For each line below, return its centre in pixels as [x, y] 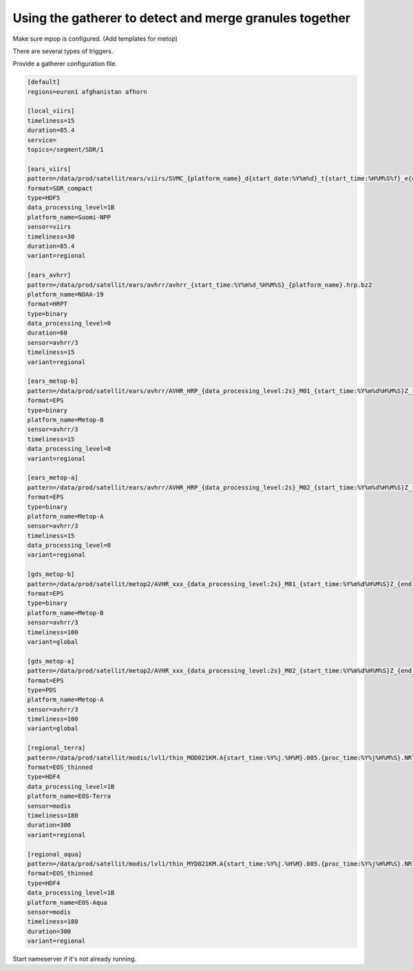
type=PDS [42, 690]
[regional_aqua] [55, 854]
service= [42, 140]
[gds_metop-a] [51, 661]
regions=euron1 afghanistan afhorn [87, 92]
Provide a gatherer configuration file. [65, 64]
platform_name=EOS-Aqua [67, 902]
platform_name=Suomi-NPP [69, 217]
